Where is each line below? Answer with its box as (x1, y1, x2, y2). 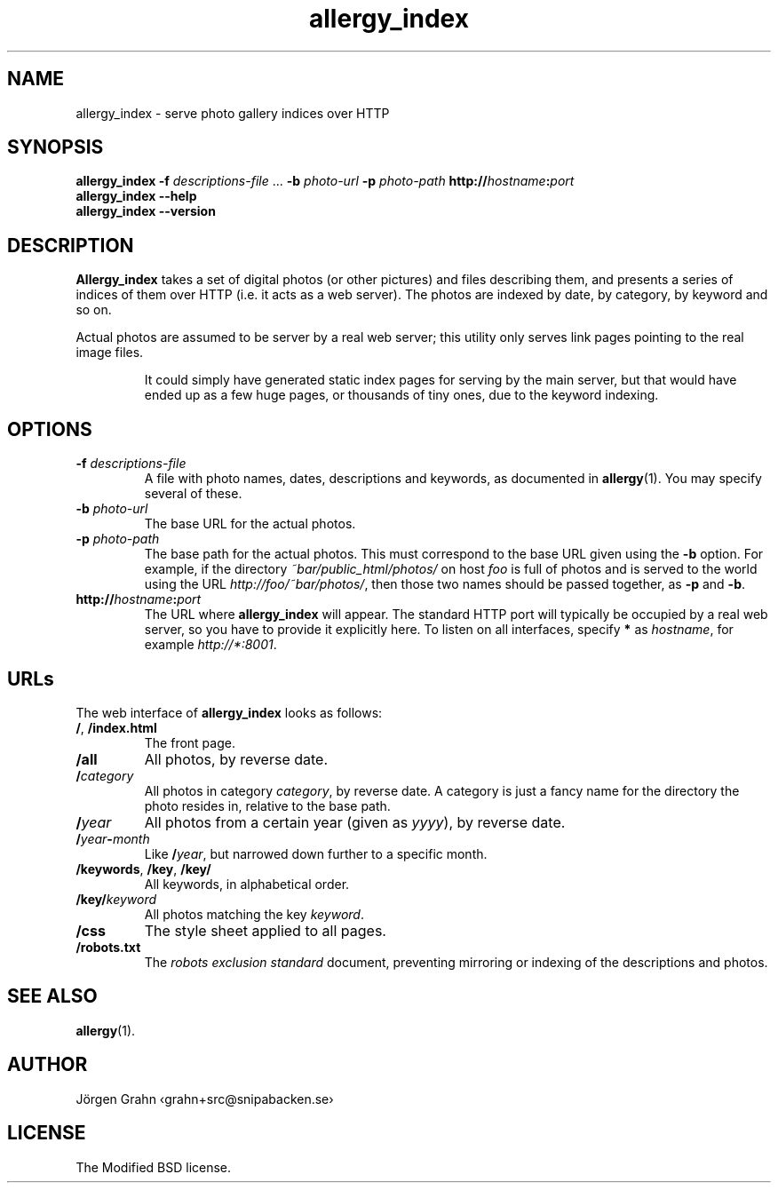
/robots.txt (75, 939, 141, 955)
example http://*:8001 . (144, 637, 277, 653)
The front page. (144, 734, 235, 750)
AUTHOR (7, 1053, 88, 1076)
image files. (75, 345, 144, 361)
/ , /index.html (75, 719, 157, 735)
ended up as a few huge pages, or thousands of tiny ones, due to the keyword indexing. (144, 387, 659, 403)
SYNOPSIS (7, 136, 104, 159)
